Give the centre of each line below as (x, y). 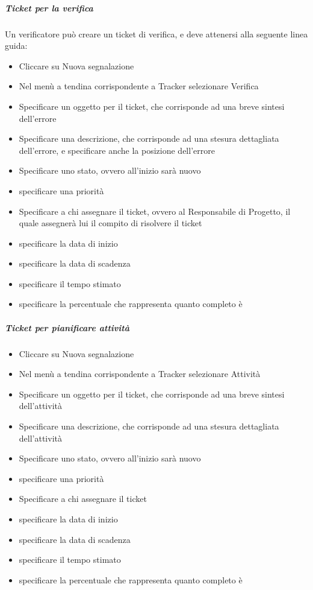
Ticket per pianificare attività (67, 327)
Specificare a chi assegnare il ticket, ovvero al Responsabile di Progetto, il (155, 211)
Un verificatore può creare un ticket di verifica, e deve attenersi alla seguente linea (156, 33)
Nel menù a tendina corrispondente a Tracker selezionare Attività (140, 374)
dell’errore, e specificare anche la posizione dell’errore (117, 150)
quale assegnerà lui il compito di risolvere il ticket (110, 223)
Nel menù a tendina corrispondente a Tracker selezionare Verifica (139, 86)
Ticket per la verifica (49, 8)
